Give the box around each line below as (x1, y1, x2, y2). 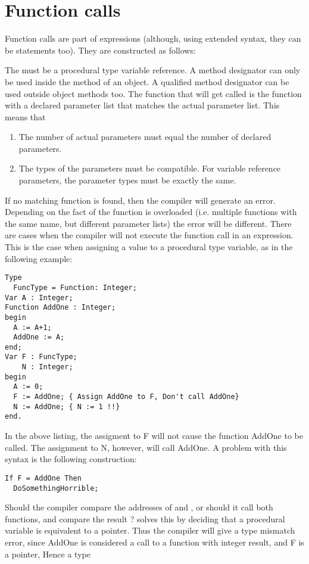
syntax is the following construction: (5, 453, 137, 465)
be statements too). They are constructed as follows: (5, 43, 196, 56)
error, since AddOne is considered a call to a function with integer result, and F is (5, 535, 304, 548)
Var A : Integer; (5, 293, 73, 302)
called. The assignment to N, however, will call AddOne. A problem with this (5, 441, 287, 453)
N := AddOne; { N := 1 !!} (13, 402, 120, 411)
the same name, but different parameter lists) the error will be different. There (5, 217, 292, 229)
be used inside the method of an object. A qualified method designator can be (5, 75, 289, 88)
